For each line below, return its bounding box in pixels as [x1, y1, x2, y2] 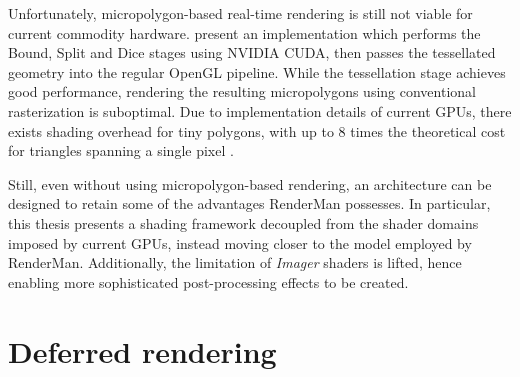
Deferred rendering [8, 330, 277, 371]
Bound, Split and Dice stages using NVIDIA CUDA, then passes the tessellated [8, 42, 496, 63]
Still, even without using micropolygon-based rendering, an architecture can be [8, 173, 492, 194]
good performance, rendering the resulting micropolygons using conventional [8, 81, 476, 102]
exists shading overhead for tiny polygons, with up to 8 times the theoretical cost [8, 120, 506, 141]
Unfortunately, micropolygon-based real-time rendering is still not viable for [8, 3, 473, 23]
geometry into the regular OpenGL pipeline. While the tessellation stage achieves [8, 61, 506, 82]
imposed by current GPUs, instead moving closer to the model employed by [8, 232, 472, 253]
